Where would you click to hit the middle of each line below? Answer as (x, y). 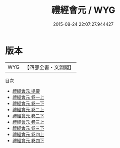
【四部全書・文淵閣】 (49, 67)
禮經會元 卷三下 (28, 128)
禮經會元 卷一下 (28, 103)
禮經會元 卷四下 (28, 140)
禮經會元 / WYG (83, 10)
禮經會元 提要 (26, 91)
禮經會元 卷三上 (28, 122)
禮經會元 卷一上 (28, 97)
